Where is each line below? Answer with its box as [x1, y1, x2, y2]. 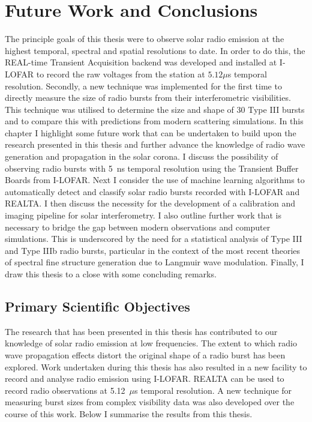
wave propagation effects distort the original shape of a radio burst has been [5, 348, 286, 361]
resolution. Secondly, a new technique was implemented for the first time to [5, 79, 282, 92]
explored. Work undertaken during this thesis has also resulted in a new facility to [5, 360, 307, 373]
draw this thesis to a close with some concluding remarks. [5, 268, 217, 280]
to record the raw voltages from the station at [36, 67, 205, 80]
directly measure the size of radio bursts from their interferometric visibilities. [5, 91, 291, 104]
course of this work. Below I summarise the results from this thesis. [5, 407, 253, 420]
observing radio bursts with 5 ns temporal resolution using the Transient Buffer [5, 161, 299, 174]
